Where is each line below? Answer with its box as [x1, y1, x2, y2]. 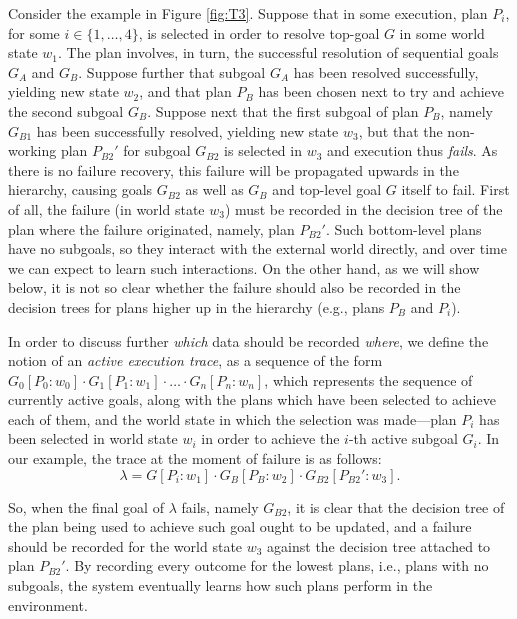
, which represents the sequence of [264, 369, 473, 390]
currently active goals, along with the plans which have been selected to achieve [8, 389, 496, 410]
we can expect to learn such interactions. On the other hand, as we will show [8, 257, 480, 278]
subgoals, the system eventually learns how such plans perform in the [8, 575, 433, 596]
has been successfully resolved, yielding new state [36, 120, 339, 141]
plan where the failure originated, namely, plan [8, 218, 295, 239]
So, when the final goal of [8, 496, 164, 517]
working [8, 140, 57, 161]
